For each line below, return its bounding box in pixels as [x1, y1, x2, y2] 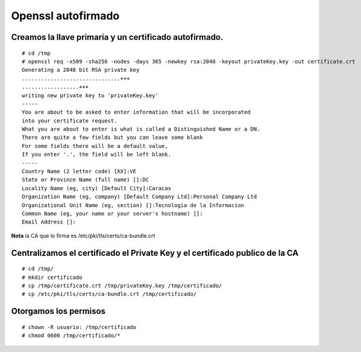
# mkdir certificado [22, 274, 83, 281]
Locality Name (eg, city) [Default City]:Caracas [22, 185, 172, 191]
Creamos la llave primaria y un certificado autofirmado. [11, 32, 224, 42]
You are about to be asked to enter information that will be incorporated [22, 109, 251, 116]
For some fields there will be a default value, [22, 142, 168, 149]
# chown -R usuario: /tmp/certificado [22, 324, 137, 330]
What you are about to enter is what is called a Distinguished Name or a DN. [22, 126, 260, 133]
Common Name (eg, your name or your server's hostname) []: [22, 210, 203, 217]
